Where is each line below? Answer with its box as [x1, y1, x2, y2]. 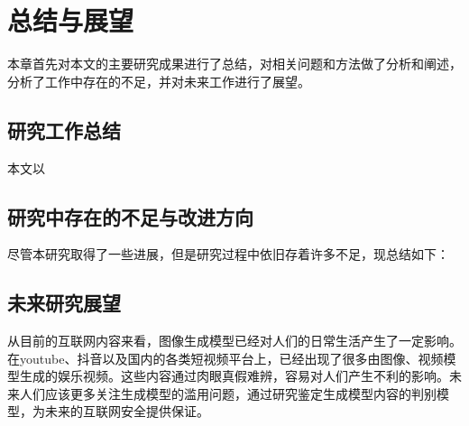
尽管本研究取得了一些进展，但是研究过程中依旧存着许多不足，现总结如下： [7, 245, 449, 264]
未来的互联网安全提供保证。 [44, 402, 209, 421]
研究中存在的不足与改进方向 [7, 202, 253, 230]
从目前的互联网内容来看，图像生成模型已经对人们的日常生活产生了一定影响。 [7, 331, 462, 350]
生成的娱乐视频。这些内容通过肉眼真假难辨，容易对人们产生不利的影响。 [19, 366, 449, 385]
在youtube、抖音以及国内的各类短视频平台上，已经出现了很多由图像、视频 [7, 348, 444, 367]
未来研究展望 [7, 289, 121, 317]
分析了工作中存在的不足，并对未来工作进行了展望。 [7, 71, 310, 90]
